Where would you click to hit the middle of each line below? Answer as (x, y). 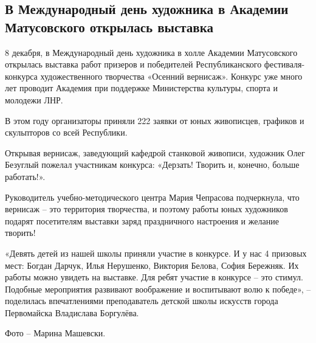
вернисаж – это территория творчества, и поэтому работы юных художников (146, 209)
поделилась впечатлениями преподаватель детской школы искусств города (142, 301)
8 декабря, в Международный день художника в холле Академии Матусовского (151, 52)
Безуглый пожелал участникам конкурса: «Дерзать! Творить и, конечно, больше (152, 165)
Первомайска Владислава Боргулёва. (72, 312)
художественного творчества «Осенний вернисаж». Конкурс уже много (171, 76)
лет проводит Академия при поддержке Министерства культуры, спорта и (141, 88)
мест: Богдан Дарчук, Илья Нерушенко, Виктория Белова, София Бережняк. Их (152, 265)
